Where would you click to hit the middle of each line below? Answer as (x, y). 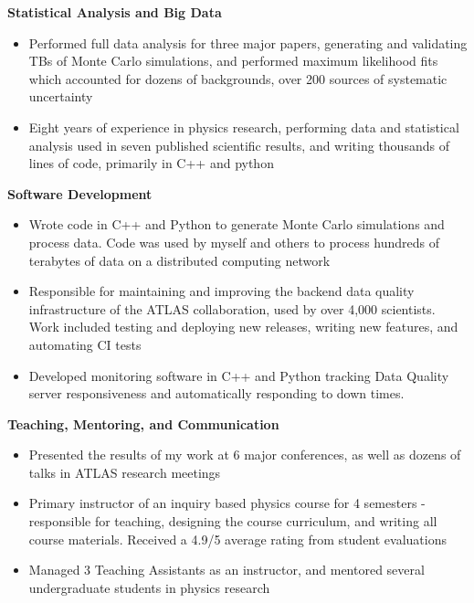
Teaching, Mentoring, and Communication (143, 423)
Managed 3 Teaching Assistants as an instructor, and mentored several (226, 570)
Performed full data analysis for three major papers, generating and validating (248, 42)
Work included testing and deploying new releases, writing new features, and (243, 327)
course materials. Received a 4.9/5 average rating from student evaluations (238, 539)
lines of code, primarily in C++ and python (151, 163)
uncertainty (61, 96)
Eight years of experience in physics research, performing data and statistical (244, 127)
